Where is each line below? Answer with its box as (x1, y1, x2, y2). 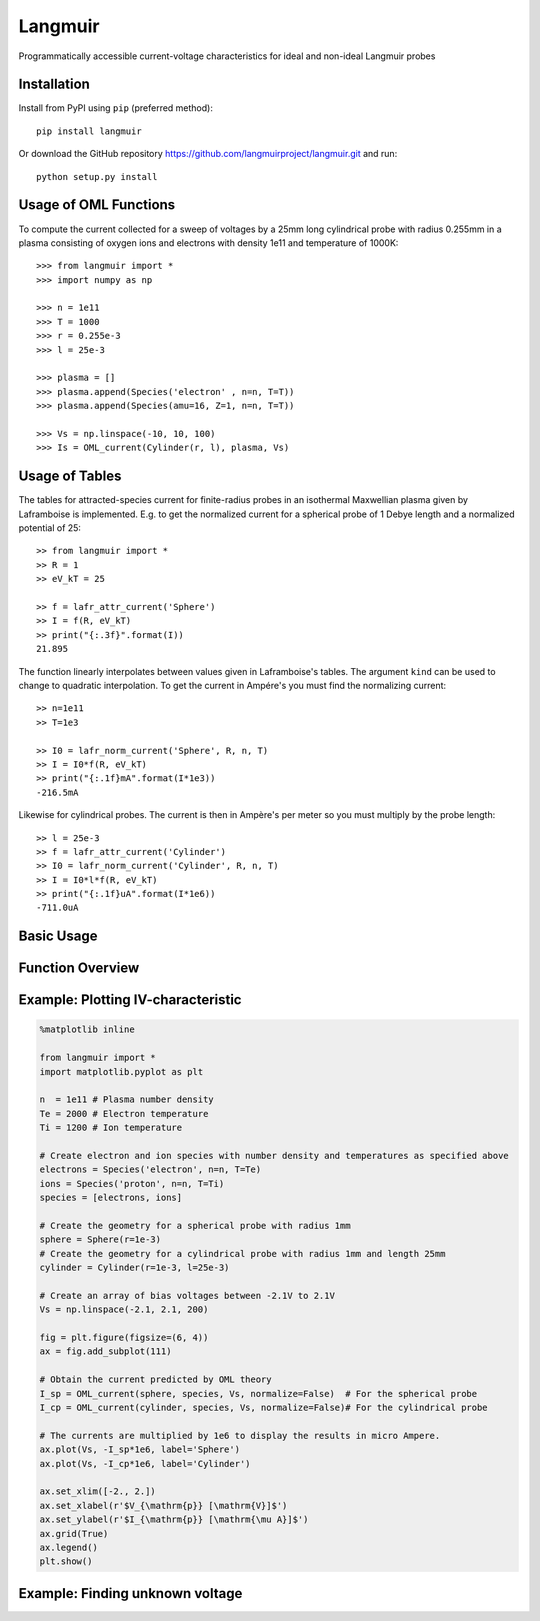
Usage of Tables (18, 468, 122, 485)
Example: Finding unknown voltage (18, 1585, 243, 1602)
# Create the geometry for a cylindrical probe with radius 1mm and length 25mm (39, 1248, 446, 1259)
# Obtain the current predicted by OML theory (39, 1374, 272, 1385)
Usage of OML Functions (18, 196, 176, 214)
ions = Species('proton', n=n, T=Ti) (39, 1178, 225, 1189)
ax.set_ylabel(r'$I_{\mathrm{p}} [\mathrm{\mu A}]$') (39, 1514, 309, 1525)
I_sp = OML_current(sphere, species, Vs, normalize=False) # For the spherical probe (39, 1388, 478, 1399)
